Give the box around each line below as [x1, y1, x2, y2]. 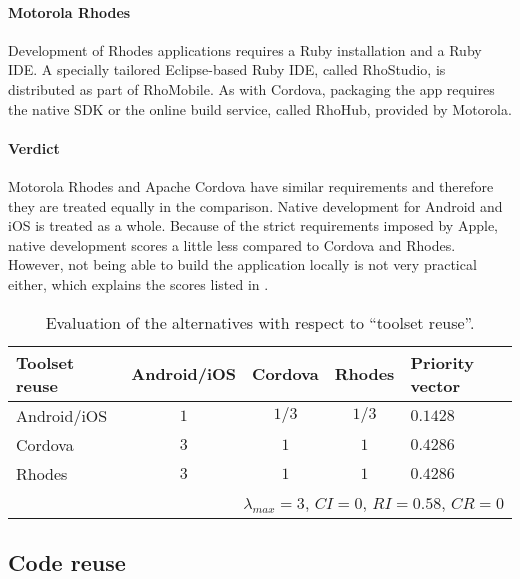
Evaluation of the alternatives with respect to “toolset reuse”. [45, 310, 475, 334]
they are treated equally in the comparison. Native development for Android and [8, 195, 503, 216]
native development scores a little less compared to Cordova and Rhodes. [8, 234, 456, 255]
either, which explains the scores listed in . [8, 273, 269, 294]
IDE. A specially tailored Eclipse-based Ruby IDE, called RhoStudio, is [8, 59, 446, 80]
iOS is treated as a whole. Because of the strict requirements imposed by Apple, [8, 215, 498, 236]
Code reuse [8, 546, 126, 577]
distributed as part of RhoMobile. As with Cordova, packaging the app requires [8, 78, 495, 99]
